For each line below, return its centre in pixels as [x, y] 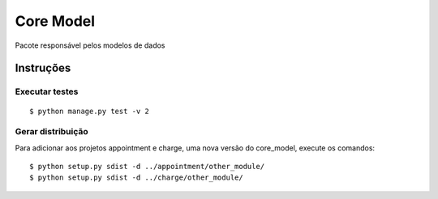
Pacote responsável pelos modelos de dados [90, 45]
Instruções [43, 68]
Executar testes [47, 91]
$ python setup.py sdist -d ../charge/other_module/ [136, 178]
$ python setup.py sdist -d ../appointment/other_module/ [147, 167]
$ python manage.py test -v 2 [90, 111]
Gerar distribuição [52, 132]
